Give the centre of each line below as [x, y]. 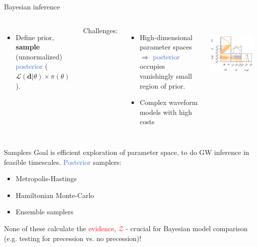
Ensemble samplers [44, 212]
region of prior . [162, 85]
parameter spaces [166, 47]
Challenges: [100, 30]
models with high [166, 112]
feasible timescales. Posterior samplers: [63, 162]
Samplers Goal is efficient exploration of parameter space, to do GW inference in [127, 152]
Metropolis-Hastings [46, 178]
